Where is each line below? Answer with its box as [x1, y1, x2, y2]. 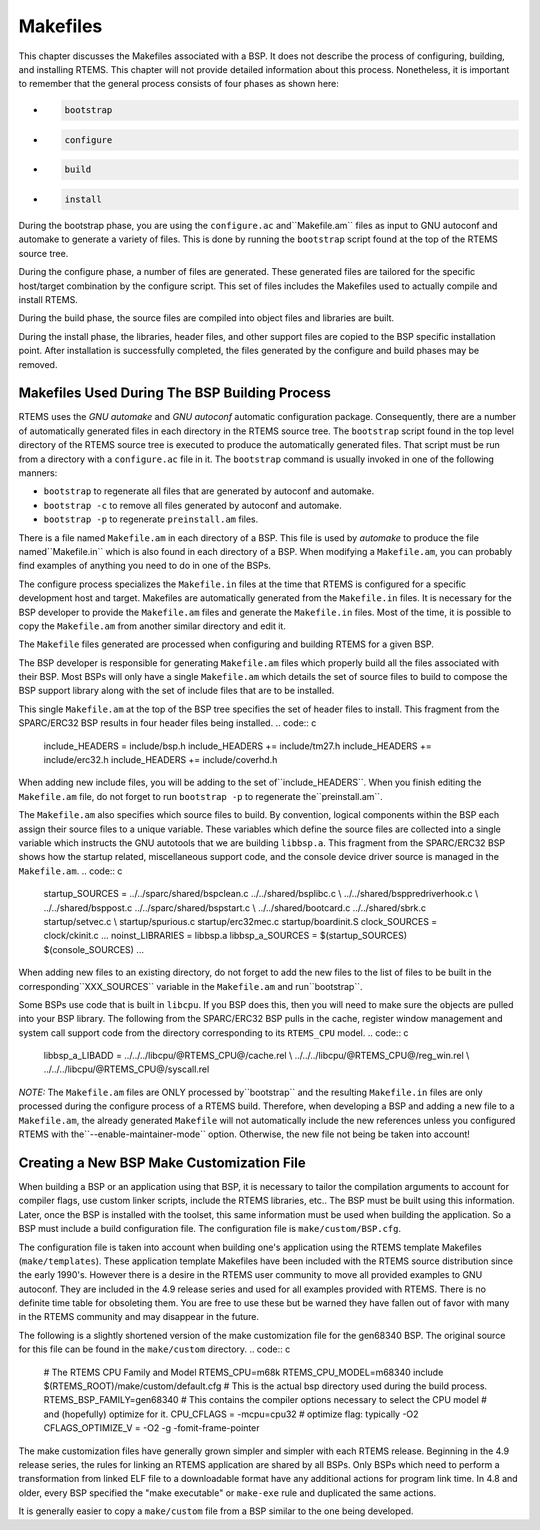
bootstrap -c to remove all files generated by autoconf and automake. [43, 499, 342, 511]
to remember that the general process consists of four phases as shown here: [18, 78, 340, 90]
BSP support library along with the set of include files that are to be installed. [18, 685, 335, 697]
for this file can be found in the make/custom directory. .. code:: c [18, 1343, 291, 1355]
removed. [18, 358, 58, 370]
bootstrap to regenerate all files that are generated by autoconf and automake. [43, 485, 375, 497]
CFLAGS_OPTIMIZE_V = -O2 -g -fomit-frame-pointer [43, 1422, 260, 1434]
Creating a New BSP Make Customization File [18, 1154, 306, 1171]
